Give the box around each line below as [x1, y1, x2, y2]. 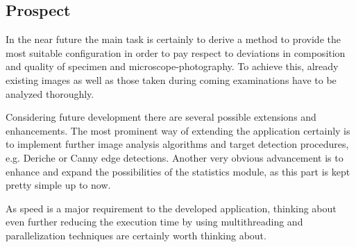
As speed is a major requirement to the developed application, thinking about [6, 201, 337, 215]
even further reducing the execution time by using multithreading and [6, 214, 303, 229]
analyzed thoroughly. [6, 86, 94, 101]
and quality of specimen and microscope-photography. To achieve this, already [6, 59, 339, 74]
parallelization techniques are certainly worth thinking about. [6, 228, 266, 242]
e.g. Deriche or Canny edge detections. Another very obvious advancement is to [6, 150, 344, 164]
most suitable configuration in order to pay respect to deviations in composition [6, 45, 346, 60]
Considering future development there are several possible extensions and [6, 110, 316, 124]
